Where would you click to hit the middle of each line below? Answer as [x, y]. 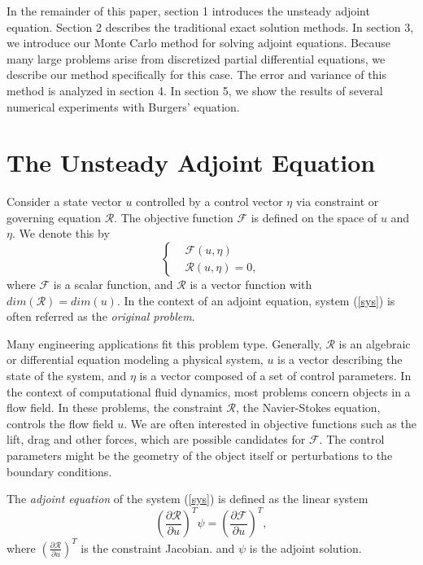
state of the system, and [67, 376]
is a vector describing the [340, 359]
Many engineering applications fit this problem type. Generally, [164, 343]
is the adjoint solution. [305, 547]
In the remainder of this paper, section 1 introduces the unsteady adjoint [188, 11]
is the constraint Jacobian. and [158, 547]
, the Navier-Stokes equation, [308, 407]
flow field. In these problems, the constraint [115, 407]
